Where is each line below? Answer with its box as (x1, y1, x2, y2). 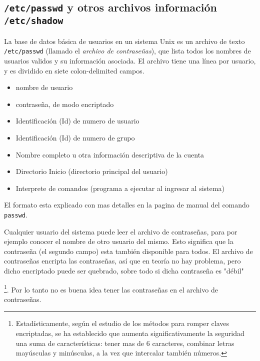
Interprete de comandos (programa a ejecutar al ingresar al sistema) (15, 182, 224, 193)
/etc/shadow (4, 15, 63, 26)
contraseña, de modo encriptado (15, 98, 114, 109)
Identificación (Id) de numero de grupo (15, 132, 135, 142)
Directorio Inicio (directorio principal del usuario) (15, 166, 168, 176)
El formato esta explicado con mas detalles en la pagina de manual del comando (4, 199, 249, 210)
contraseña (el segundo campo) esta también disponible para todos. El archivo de (4, 245, 253, 256)
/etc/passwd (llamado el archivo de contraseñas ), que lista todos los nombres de (4, 45, 251, 56)
